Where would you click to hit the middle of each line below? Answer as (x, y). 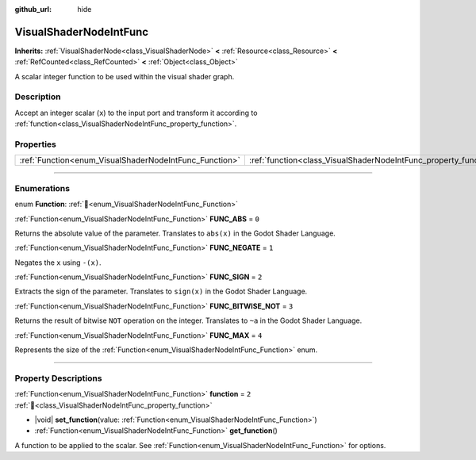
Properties (36, 144)
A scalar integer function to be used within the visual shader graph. (125, 76)
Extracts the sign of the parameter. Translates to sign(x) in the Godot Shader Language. (161, 291)
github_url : (33, 9)
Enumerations (42, 188)
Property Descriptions (58, 378)
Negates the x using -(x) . (58, 263)
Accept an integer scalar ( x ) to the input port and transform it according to (136, 113)
